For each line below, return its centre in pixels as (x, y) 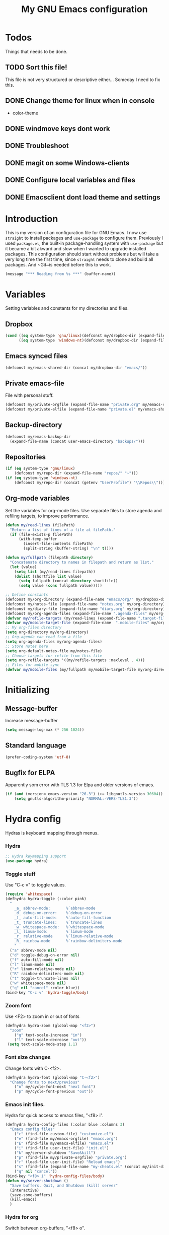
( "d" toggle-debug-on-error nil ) (45, 955)
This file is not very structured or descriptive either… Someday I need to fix (83, 80)
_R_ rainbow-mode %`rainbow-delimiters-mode (68, 941)
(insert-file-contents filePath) (58, 544)
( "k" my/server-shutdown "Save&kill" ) (55, 1153)
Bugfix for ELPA (30, 772)
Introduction (32, 219)
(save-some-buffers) (31, 1195)
